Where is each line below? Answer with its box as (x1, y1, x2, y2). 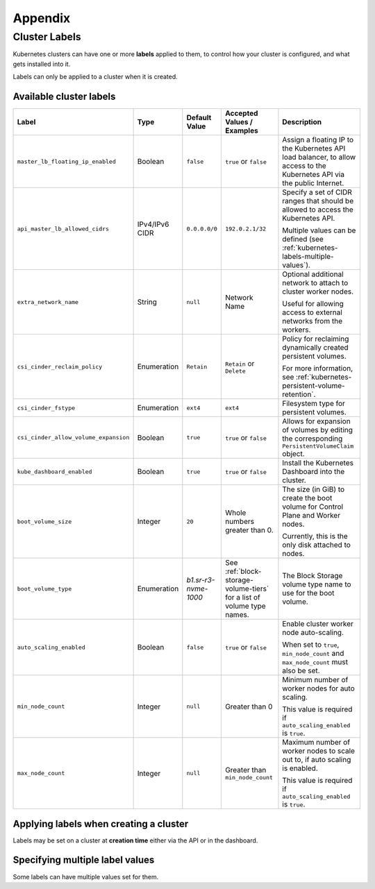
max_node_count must (282, 657, 349, 667)
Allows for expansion (282, 416, 351, 426)
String (137, 297, 158, 307)
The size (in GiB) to (282, 484, 345, 494)
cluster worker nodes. (282, 287, 354, 296)
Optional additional (282, 269, 344, 279)
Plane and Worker (282, 511, 340, 520)
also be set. (282, 666, 320, 676)
